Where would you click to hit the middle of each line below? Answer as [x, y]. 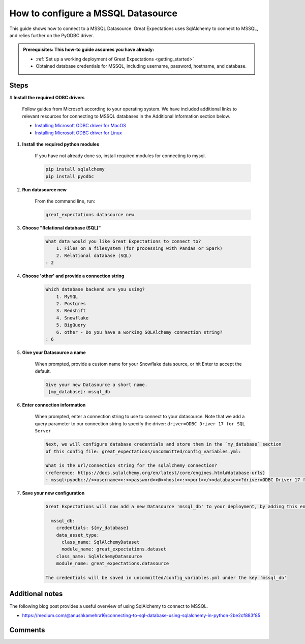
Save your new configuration [53, 493]
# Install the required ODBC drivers [47, 98]
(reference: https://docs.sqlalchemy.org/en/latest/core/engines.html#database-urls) [155, 473]
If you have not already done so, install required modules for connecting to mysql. [120, 156]
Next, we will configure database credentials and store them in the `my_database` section [163, 444]
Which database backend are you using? [95, 289]
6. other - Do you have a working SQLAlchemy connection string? [139, 332]
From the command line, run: [65, 201]
